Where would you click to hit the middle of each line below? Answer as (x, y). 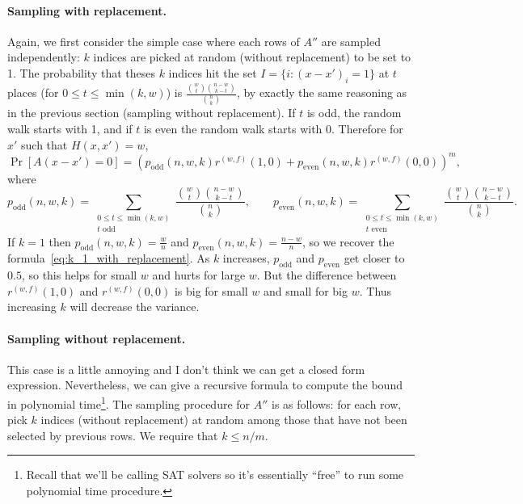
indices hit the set (213, 72)
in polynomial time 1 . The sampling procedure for (129, 402)
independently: (44, 57)
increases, (246, 258)
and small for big (306, 290)
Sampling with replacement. (87, 10)
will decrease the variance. (135, 307)
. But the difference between (327, 275)
